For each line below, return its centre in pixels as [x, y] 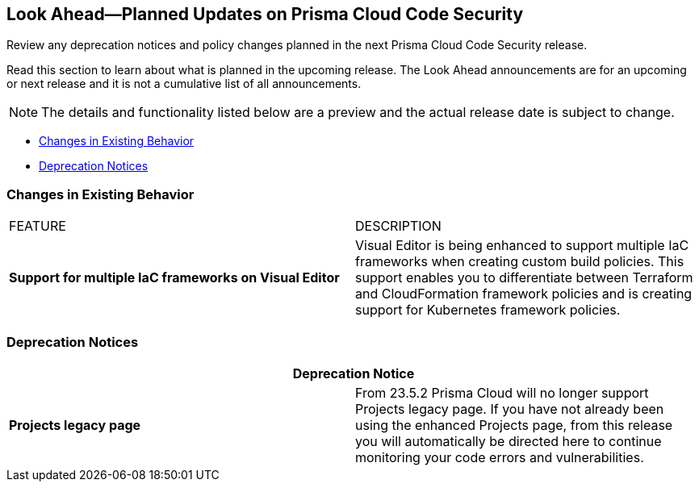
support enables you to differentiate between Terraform [524, 278]
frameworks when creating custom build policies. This [520, 262]
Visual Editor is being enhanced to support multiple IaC [522, 246]
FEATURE [38, 226]
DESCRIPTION [398, 226]
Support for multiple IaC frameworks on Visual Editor [174, 278]
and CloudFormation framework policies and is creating [524, 294]
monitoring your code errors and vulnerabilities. [500, 457]
